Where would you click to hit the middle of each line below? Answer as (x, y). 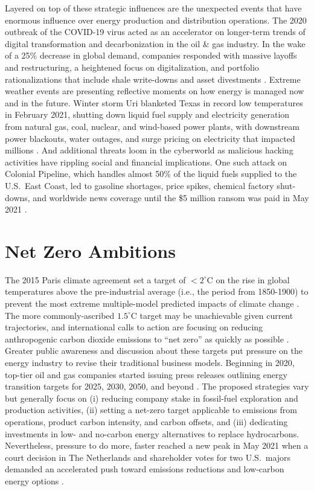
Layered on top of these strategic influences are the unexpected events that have (153, 8)
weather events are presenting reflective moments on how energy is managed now (155, 91)
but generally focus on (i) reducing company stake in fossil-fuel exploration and (152, 398)
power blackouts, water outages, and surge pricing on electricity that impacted (150, 138)
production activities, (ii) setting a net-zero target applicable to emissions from (151, 410)
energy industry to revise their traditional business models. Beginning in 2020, (150, 362)
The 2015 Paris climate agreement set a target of (95, 279)
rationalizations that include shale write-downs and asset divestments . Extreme (153, 79)
